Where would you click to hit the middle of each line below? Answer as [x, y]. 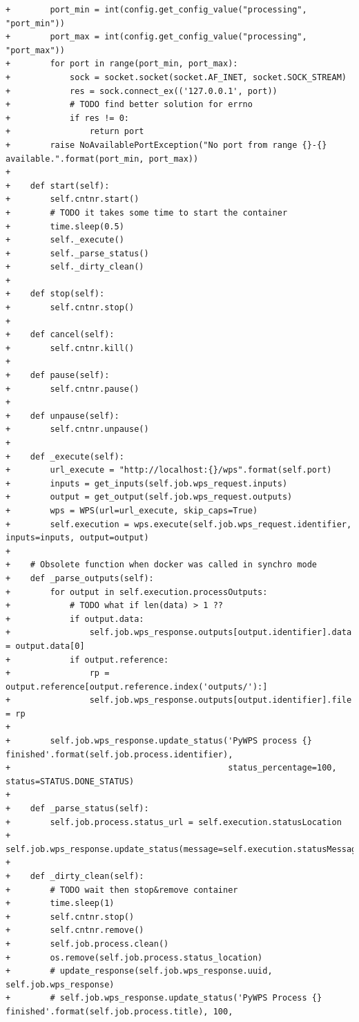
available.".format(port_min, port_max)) [102, 159]
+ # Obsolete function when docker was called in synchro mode [162, 565]
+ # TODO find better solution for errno [129, 105]
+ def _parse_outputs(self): [80, 578]
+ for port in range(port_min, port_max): [122, 64]
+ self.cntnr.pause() [72, 389]
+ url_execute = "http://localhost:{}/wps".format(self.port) [169, 470]
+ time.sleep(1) [60, 903]
